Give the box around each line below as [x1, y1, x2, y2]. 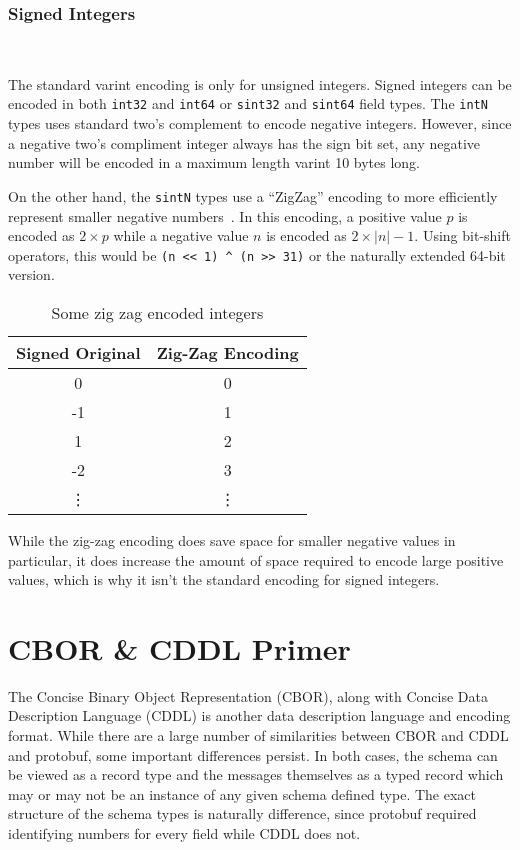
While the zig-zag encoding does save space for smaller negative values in [8, 529, 456, 550]
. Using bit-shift [414, 225, 511, 246]
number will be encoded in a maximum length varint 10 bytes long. [8, 152, 420, 173]
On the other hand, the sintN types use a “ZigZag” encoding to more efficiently [8, 185, 498, 206]
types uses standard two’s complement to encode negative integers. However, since [8, 113, 512, 134]
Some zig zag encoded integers [51, 300, 264, 324]
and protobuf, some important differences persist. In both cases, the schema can [8, 744, 498, 765]
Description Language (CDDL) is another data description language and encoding [8, 705, 511, 726]
